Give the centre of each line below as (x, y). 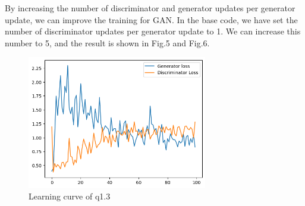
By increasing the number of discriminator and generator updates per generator (150, 8)
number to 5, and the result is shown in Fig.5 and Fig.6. (107, 42)
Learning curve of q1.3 (70, 196)
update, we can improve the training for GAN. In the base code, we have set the (151, 19)
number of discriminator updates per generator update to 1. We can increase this (153, 31)
